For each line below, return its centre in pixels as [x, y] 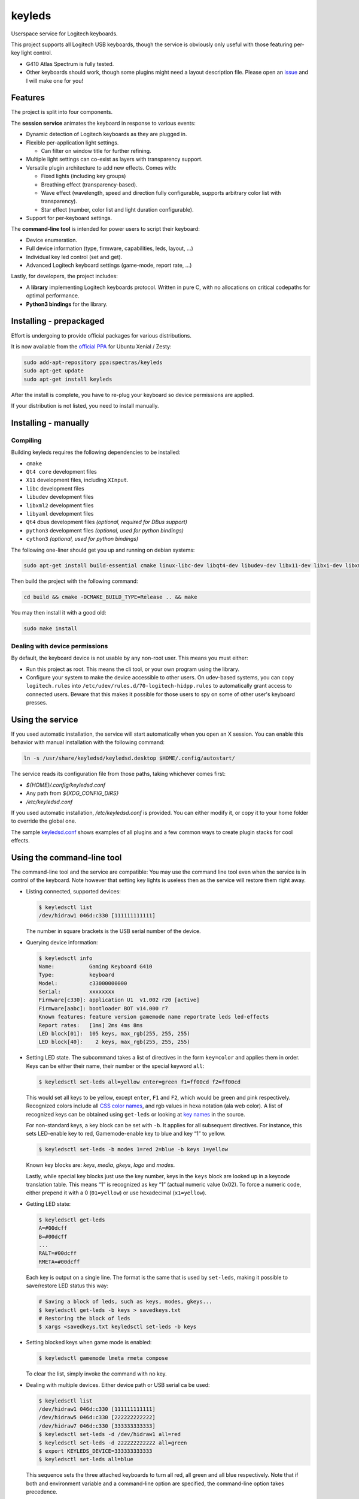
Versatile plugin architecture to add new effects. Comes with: [101, 167]
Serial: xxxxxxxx [77, 992]
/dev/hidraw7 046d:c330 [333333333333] [97, 1426]
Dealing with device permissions [60, 646]
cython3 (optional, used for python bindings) [82, 539]
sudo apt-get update [54, 371]
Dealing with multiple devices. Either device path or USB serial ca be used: [118, 1384]
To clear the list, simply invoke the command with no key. [96, 1374]
